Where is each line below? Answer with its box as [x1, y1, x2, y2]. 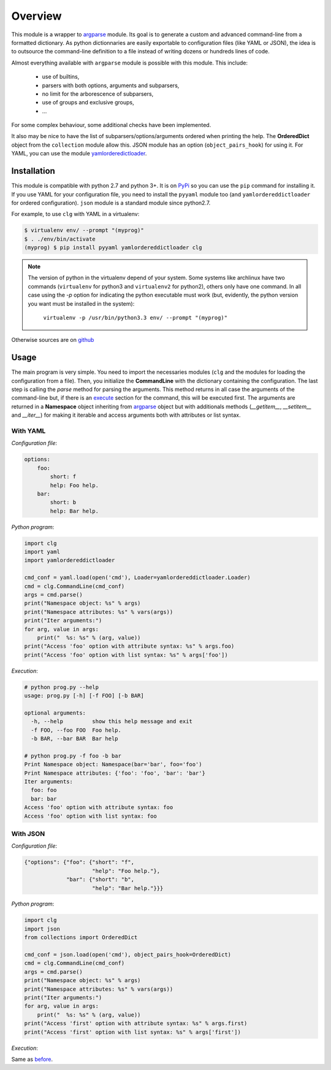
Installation [11, 166, 55, 176]
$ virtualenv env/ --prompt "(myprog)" [24, 227, 144, 234]
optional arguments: [24, 709, 86, 716]
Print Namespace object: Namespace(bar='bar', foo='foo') [24, 761, 202, 768]
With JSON [11, 829, 45, 838]
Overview [11, 9, 62, 23]
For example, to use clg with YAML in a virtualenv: [11, 211, 140, 218]
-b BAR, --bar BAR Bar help [31, 735, 119, 742]
